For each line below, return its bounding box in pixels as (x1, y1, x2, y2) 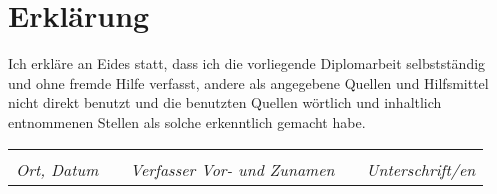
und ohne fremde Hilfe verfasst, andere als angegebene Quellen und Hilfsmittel (8, 72, 489, 93)
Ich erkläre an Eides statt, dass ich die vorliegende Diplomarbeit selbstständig (8, 53, 486, 74)
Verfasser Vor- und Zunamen (130, 157, 335, 181)
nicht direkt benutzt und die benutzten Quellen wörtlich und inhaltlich (8, 92, 442, 113)
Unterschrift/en (366, 157, 476, 181)
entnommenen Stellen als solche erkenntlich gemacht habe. (8, 111, 366, 132)
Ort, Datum (16, 157, 99, 181)
